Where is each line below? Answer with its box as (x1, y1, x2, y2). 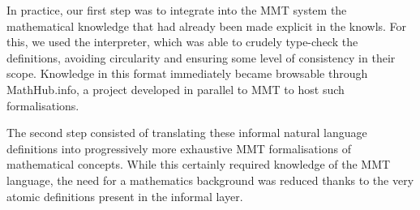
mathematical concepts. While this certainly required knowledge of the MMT (6, 156, 391, 173)
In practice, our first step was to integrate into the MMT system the (6, 2, 347, 18)
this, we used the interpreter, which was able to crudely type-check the (6, 33, 358, 50)
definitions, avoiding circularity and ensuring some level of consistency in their (6, 49, 396, 66)
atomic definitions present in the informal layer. (6, 187, 243, 204)
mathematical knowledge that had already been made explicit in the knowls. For (6, 17, 407, 34)
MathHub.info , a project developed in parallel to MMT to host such (6, 80, 345, 97)
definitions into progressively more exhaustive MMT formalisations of (6, 139, 351, 156)
